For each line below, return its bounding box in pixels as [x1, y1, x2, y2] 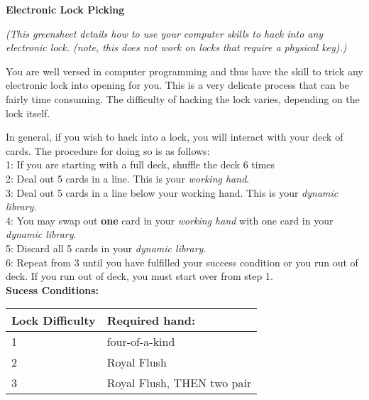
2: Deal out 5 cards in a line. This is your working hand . [6, 171, 250, 185]
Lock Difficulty [11, 312, 96, 329]
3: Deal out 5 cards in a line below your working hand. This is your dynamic [6, 185, 338, 200]
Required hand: [106, 312, 196, 329]
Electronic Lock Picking [6, 2, 125, 16]
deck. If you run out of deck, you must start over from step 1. [6, 269, 273, 283]
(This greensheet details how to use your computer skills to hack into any [6, 26, 324, 40]
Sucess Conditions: [6, 282, 99, 297]
